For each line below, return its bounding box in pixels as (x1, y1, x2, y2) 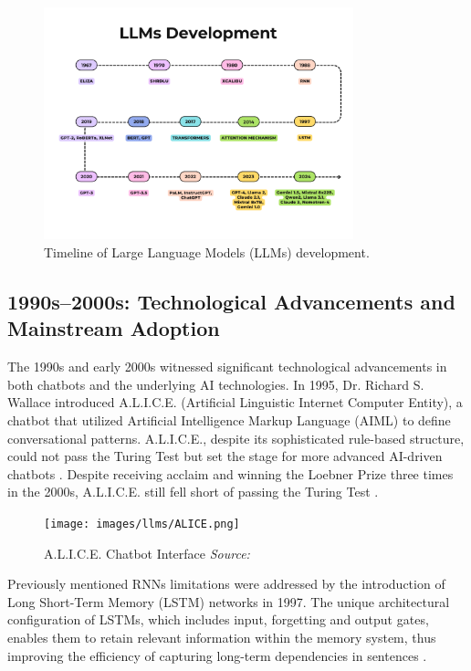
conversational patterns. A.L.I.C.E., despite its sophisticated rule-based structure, (7, 428, 465, 447)
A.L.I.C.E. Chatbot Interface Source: (44, 543, 250, 562)
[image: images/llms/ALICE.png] (44, 517, 240, 530)
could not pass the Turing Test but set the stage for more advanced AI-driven (7, 446, 443, 466)
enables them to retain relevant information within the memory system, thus (7, 627, 436, 646)
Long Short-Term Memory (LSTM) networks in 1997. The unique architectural (7, 592, 450, 611)
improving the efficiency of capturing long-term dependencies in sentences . (7, 645, 427, 665)
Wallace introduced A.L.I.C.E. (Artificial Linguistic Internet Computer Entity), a (7, 393, 463, 412)
